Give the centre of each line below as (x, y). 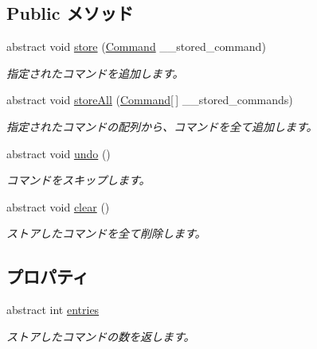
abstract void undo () (59, 153)
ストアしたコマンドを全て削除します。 (106, 233)
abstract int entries (53, 310)
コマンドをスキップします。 (78, 180)
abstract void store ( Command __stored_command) (136, 47)
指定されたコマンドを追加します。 (95, 73)
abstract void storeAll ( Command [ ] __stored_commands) (150, 100)
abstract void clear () (58, 206)
